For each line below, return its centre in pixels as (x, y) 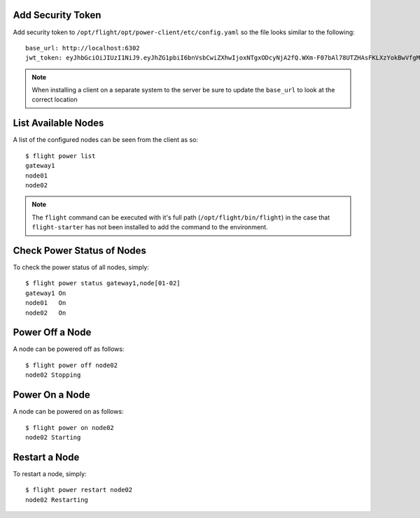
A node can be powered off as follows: (69, 349)
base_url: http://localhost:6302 (83, 48)
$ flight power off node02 (72, 365)
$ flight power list (61, 156)
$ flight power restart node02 (79, 490)
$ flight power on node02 (70, 427)
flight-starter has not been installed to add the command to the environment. (150, 227)
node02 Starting (53, 437)
